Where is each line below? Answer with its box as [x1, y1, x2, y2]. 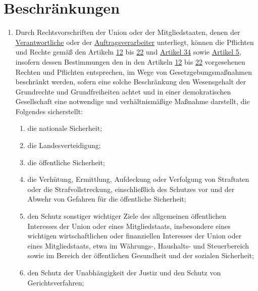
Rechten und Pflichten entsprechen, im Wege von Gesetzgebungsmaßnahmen [15, 66, 252, 77]
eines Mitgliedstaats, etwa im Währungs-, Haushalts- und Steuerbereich [27, 240, 249, 251]
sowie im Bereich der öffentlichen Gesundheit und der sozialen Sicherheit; [27, 250, 254, 261]
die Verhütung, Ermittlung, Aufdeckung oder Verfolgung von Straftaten [27, 174, 249, 184]
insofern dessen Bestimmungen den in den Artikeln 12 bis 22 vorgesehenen [15, 56, 245, 67]
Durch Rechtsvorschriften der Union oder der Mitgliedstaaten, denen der [15, 27, 240, 37]
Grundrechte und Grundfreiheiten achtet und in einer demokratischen [15, 86, 231, 96]
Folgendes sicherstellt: [15, 106, 83, 116]
